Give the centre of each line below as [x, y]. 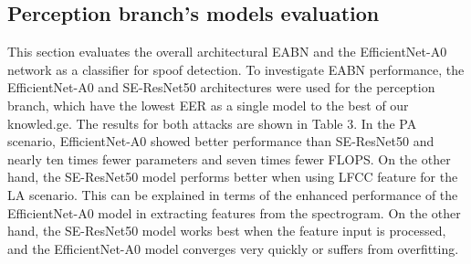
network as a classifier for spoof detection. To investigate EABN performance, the [236, 69]
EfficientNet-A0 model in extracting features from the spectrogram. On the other [234, 212]
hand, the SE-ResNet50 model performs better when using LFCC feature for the [233, 177]
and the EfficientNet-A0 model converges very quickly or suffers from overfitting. [233, 248]
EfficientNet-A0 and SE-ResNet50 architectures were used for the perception [221, 87]
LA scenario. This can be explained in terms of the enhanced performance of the [233, 194]
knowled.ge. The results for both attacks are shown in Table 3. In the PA [212, 123]
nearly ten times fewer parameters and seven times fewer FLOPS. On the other [229, 158]
